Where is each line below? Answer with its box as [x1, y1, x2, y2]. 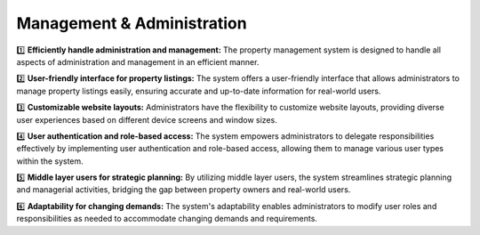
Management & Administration [16, 13, 248, 33]
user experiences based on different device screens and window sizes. [16, 114, 277, 125]
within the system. [16, 156, 84, 166]
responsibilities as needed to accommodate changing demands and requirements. [16, 214, 317, 224]
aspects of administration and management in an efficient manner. [16, 56, 260, 67]
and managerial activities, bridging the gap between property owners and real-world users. [16, 184, 351, 195]
